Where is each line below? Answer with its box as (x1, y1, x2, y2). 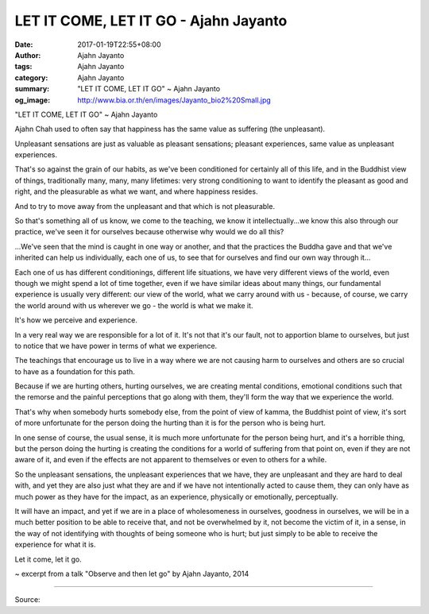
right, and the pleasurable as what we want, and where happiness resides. (14, 187, 258, 196)
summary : (14, 84, 50, 94)
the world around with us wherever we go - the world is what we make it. (14, 300, 253, 310)
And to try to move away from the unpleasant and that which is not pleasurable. (14, 201, 276, 210)
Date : (14, 40, 33, 49)
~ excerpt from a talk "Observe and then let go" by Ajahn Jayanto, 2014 (14, 569, 249, 578)
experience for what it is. (14, 540, 96, 550)
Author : (14, 50, 41, 60)
